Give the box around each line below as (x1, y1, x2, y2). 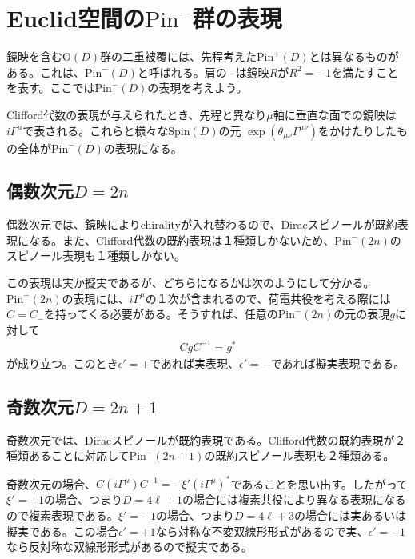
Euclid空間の (6, 2, 146, 34)
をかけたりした (318, 122, 397, 138)
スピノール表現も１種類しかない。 (6, 247, 186, 264)
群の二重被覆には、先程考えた (99, 48, 257, 65)
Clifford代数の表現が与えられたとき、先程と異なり (6, 106, 267, 122)
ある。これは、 (6, 63, 85, 80)
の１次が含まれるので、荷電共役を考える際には (145, 289, 391, 306)
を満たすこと (331, 63, 399, 80)
